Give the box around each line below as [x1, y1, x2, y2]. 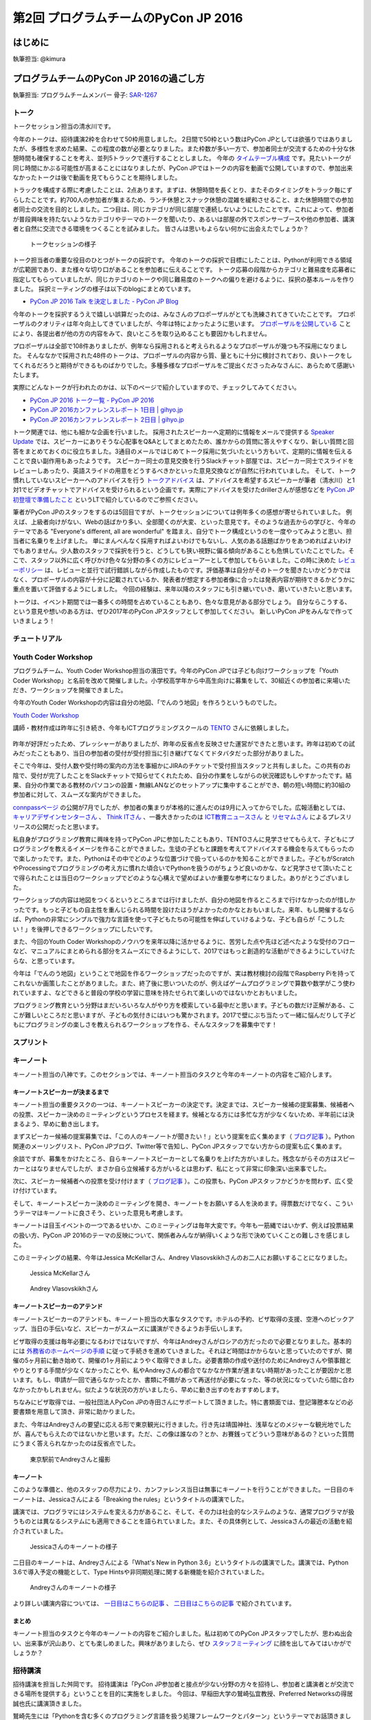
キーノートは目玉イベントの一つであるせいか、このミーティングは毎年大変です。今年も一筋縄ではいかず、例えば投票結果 [12, 1221, 354, 1229]
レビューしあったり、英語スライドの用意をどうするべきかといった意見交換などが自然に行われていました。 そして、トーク [12, 466, 357, 475]
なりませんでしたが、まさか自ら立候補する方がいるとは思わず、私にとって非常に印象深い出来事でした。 [36, 1164, 330, 1172]
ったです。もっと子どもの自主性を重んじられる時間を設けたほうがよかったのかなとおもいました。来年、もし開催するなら [12, 905, 355, 914]
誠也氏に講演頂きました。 [12, 1699, 85, 1708]
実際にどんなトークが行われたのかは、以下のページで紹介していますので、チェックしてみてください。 [12, 383, 300, 391]
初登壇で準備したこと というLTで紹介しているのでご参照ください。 [12, 495, 202, 504]
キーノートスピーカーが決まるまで [12, 1088, 109, 1096]
